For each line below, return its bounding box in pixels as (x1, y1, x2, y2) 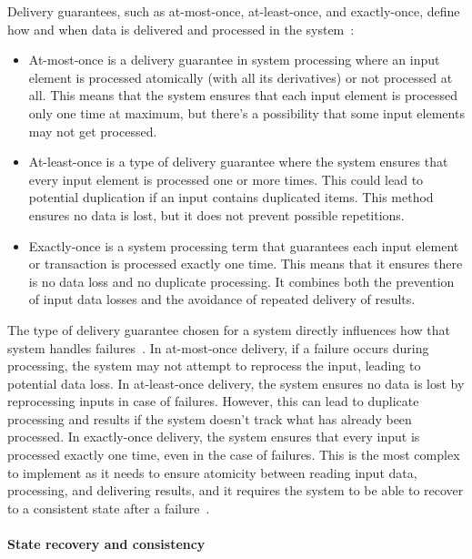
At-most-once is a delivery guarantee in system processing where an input (28, 50, 440, 69)
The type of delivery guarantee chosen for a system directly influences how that (7, 320, 450, 339)
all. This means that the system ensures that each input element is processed (28, 86, 458, 105)
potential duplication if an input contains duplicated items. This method (28, 188, 434, 207)
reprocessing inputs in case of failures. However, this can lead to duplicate (7, 391, 419, 411)
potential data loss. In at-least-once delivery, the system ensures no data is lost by (7, 373, 465, 392)
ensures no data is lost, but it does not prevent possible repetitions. (28, 205, 405, 224)
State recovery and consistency (7, 534, 206, 554)
